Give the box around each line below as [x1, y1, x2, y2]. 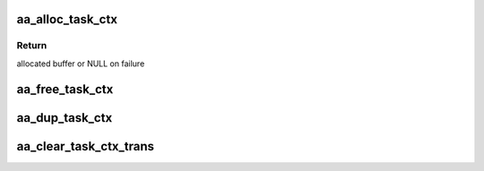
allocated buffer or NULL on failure [16, 58, 145, 69]
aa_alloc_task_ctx [16, 12, 118, 27]
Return [16, 39, 48, 52]
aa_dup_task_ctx [16, 110, 113, 125]
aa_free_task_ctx [16, 81, 114, 97]
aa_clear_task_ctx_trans [16, 139, 155, 154]
